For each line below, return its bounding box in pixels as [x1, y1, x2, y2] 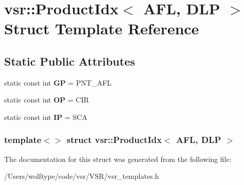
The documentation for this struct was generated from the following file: [4, 153, 232, 164]
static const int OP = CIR [4, 94, 89, 105]
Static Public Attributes [4, 53, 135, 69]
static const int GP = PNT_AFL [4, 77, 112, 88]
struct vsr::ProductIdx [66, 133, 162, 146]
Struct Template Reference [4, 18, 199, 39]
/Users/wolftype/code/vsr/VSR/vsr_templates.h [4, 171, 159, 181]
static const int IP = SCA [4, 111, 87, 122]
